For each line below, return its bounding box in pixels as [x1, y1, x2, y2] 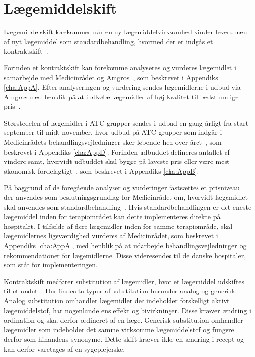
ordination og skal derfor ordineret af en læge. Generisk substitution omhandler [4, 315, 243, 325]
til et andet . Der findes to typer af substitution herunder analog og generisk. [4, 286, 237, 296]
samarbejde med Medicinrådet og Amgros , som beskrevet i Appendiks [4, 72, 218, 82]
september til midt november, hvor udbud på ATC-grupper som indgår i [4, 127, 222, 137]
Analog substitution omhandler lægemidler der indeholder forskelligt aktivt [4, 295, 230, 305]
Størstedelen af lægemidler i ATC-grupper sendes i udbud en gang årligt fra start [4, 117, 249, 128]
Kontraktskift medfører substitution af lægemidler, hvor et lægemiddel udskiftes [4, 276, 245, 286]
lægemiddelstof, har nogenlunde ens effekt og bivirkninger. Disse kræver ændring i [4, 305, 251, 315]
